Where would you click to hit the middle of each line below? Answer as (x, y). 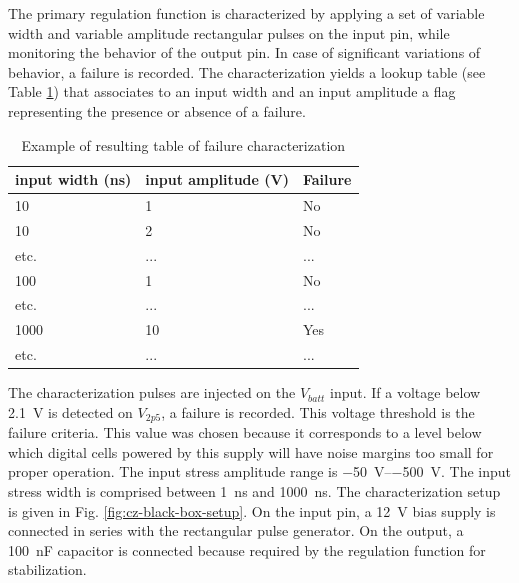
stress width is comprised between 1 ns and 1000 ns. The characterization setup (254, 490)
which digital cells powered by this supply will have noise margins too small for (251, 451)
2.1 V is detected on (70, 411)
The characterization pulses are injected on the (152, 392)
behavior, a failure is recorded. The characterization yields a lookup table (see (247, 71)
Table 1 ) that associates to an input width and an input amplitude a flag (232, 91)
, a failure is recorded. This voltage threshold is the (318, 411)
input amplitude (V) (217, 179)
